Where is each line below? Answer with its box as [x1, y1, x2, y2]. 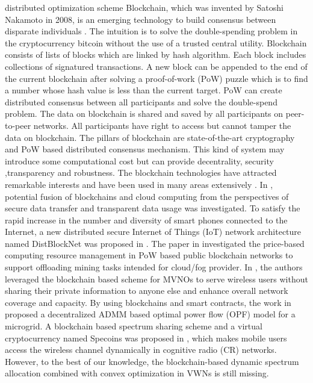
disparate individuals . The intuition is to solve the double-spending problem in [5, 25, 298, 37]
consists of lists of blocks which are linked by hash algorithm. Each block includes [5, 48, 306, 61]
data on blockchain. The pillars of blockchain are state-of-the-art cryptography [5, 131, 295, 143]
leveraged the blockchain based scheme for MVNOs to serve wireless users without [5, 272, 308, 285]
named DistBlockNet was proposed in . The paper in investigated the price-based [5, 237, 305, 249]
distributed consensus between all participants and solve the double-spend [5, 95, 277, 108]
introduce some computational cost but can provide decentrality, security [5, 154, 274, 167]
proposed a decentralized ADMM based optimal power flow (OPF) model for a [5, 308, 296, 320]
